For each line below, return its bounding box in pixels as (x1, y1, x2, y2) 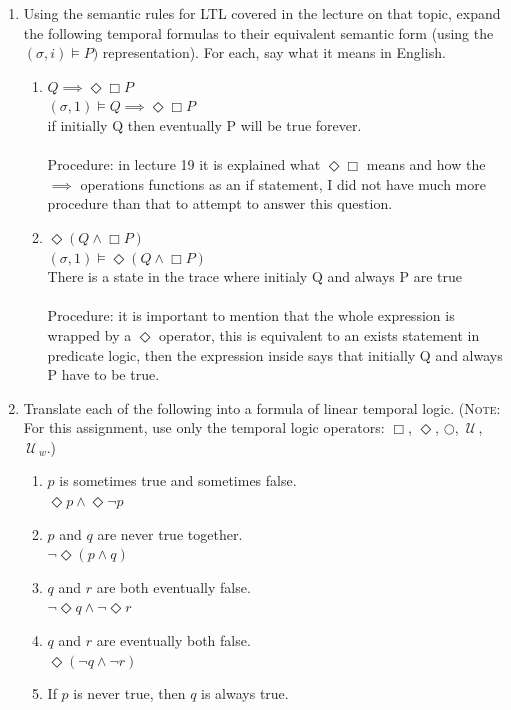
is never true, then (73, 683, 186, 704)
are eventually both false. (96, 630, 251, 651)
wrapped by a (47, 324, 132, 345)
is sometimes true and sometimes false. (59, 470, 297, 491)
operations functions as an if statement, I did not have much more (80, 173, 486, 194)
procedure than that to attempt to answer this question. (47, 193, 393, 214)
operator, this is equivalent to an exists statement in (159, 324, 480, 345)
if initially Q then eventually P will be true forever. (47, 114, 362, 135)
